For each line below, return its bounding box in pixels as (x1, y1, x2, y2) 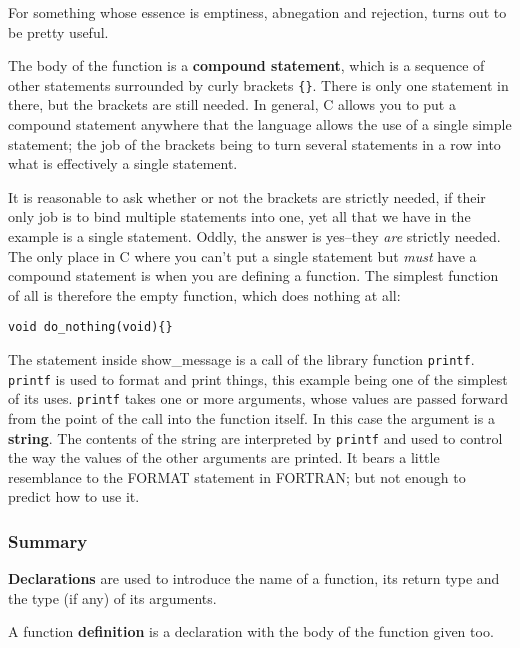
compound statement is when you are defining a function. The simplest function (8, 265, 499, 286)
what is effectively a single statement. (8, 153, 238, 174)
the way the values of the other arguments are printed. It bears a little (8, 447, 440, 468)
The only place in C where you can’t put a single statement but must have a (8, 245, 477, 266)
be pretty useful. (8, 21, 109, 42)
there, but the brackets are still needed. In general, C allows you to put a (8, 94, 456, 115)
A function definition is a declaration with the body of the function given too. (8, 621, 494, 642)
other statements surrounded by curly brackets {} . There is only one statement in (8, 74, 509, 95)
